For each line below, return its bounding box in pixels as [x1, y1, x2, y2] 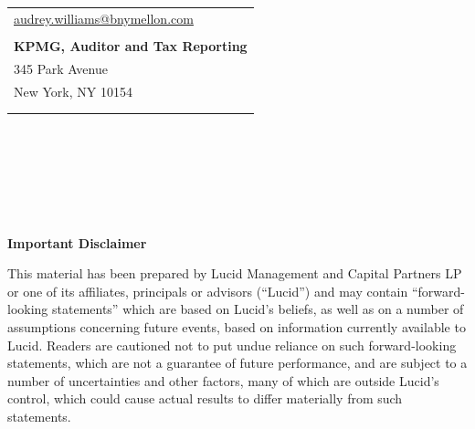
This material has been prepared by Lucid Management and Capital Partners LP [7, 264, 462, 283]
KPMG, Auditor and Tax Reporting [14, 36, 248, 55]
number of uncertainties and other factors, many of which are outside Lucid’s [7, 371, 439, 390]
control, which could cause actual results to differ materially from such [7, 389, 403, 408]
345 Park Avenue [14, 58, 108, 78]
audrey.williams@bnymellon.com [14, 8, 194, 27]
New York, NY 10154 [14, 81, 132, 100]
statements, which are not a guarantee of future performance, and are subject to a [7, 353, 468, 372]
